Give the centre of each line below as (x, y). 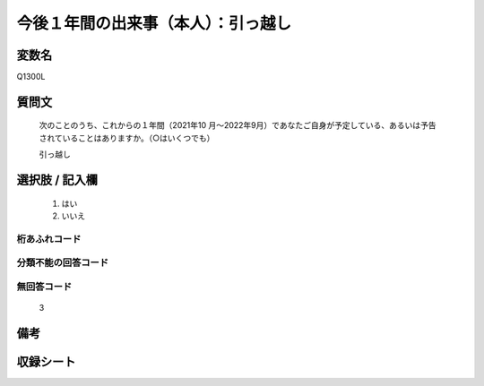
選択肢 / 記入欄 (57, 180)
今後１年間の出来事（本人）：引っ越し (154, 23)
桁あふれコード (49, 239)
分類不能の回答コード (63, 262)
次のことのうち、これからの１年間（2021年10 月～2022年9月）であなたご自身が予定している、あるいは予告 (238, 125)
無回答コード (44, 287)
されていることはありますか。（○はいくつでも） (127, 138)
